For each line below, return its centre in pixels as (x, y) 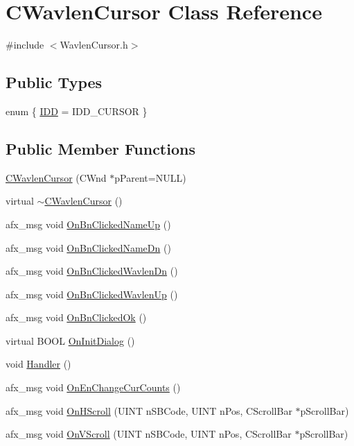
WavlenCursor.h (94, 45)
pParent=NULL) (150, 177)
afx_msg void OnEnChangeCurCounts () (93, 387)
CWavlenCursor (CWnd (56, 177)
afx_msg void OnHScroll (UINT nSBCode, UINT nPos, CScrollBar (149, 410)
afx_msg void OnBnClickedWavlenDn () (92, 271)
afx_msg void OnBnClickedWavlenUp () (92, 294)
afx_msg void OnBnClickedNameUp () (88, 224)
